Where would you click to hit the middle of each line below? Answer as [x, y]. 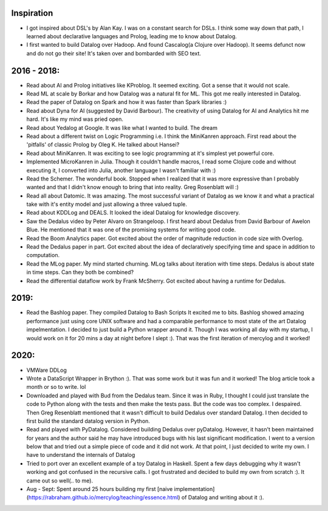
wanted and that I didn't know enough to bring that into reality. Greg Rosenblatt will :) [133, 187]
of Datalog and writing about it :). [223, 498]
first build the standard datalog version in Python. [88, 421]
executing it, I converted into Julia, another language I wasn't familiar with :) [121, 170]
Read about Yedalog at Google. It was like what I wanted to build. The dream [122, 128]
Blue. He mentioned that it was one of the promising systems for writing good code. [131, 230]
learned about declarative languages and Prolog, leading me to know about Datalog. [132, 36]
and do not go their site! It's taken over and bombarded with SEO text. [114, 53]
